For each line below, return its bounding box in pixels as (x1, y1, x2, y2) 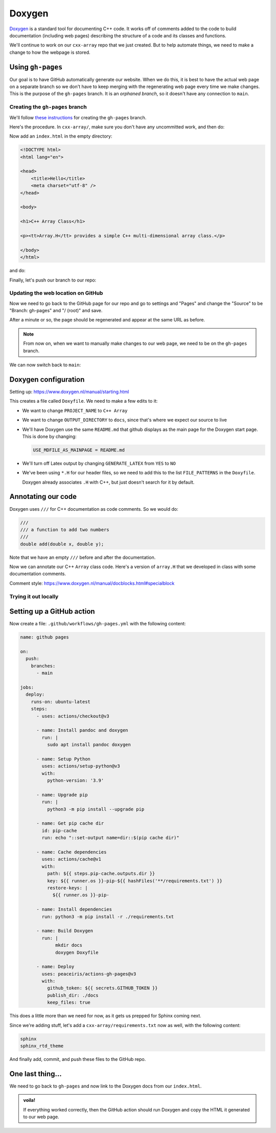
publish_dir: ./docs (47, 992, 99, 998)
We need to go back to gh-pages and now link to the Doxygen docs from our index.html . (9, 1083, 202, 1089)
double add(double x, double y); (20, 541, 104, 547)
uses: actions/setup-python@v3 (41, 763, 120, 769)
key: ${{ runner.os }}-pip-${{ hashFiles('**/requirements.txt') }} (47, 878, 222, 884)
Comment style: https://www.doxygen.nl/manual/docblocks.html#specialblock (9, 580, 175, 586)
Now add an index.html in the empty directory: (9, 133, 112, 139)
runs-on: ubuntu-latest (31, 699, 90, 705)
